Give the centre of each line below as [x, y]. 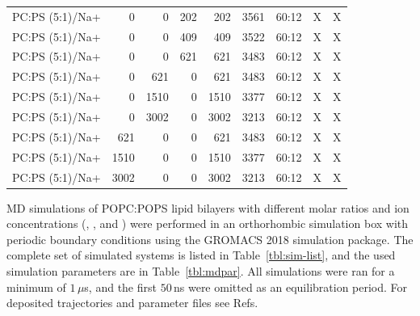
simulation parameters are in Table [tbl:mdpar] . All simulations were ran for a [201, 270]
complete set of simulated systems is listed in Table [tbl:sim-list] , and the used [201, 255]
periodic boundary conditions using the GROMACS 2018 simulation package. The [210, 239]
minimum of [36, 287]
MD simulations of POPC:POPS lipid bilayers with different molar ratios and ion [208, 207]
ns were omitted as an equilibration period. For [290, 287]
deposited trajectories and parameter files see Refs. [132, 303]
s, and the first [120, 287]
